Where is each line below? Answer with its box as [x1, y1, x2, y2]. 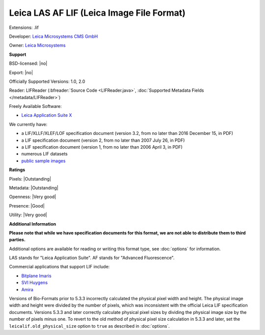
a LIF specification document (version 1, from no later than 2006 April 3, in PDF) [21, 144, 183, 150]
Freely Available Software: [9, 103, 62, 109]
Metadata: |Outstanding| [9, 184, 58, 191]
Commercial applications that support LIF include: [9, 264, 110, 270]
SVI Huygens [21, 280, 48, 285]
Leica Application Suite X [21, 112, 72, 118]
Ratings [9, 167, 26, 173]
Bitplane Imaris [21, 273, 52, 279]
